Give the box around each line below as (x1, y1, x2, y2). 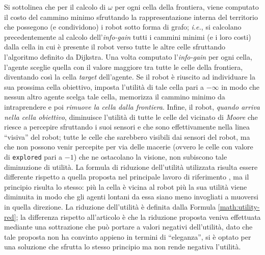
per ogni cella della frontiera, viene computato (115, 2, 259, 12)
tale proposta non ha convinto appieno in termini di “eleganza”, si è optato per (4, 231, 251, 242)
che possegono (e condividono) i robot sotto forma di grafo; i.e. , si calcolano (4, 21, 242, 32)
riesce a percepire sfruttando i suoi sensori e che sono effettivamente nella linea (4, 121, 250, 132)
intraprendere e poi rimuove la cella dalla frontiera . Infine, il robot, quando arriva (4, 101, 260, 112)
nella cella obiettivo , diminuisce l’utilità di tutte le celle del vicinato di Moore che (4, 111, 258, 122)
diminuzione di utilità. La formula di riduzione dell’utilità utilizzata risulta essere (4, 161, 258, 172)
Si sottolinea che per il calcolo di (4, 2, 106, 12)
